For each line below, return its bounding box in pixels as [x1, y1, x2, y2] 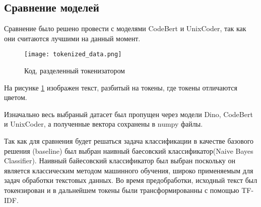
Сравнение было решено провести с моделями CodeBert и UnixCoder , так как [4, 23, 246, 34]
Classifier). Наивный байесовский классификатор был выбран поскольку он [4, 155, 235, 166]
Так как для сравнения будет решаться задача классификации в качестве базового [4, 136, 254, 146]
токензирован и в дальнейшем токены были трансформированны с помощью [4, 184, 239, 195]
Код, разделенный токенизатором [24, 65, 125, 76]
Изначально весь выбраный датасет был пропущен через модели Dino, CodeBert [4, 109, 253, 119]
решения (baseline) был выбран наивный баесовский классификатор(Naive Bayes [4, 145, 253, 156]
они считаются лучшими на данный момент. [4, 33, 141, 43]
